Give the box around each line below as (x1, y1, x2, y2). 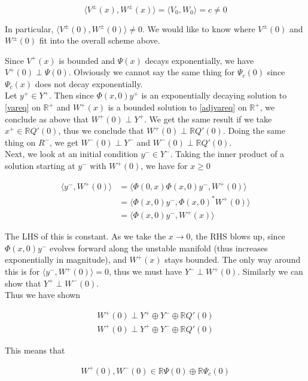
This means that (5, 343, 65, 356)
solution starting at (5, 159, 75, 172)
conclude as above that (5, 112, 89, 125)
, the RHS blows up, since (190, 230, 285, 242)
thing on (5, 136, 36, 148)
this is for (5, 265, 40, 277)
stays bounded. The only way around (164, 253, 301, 266)
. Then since (49, 89, 94, 102)
